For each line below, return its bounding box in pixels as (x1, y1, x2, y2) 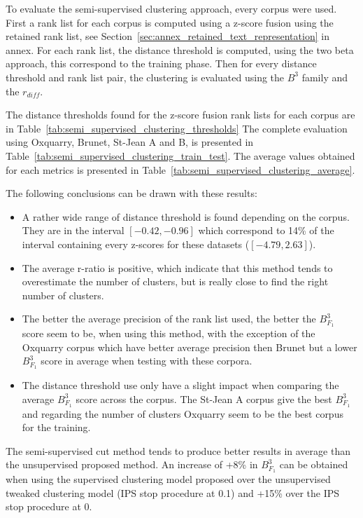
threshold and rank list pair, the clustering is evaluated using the (6, 69, 285, 84)
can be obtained (279, 457, 348, 472)
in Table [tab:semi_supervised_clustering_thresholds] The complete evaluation (6, 121, 348, 135)
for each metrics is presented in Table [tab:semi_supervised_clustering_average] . (6, 162, 355, 177)
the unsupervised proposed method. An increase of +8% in (6, 457, 258, 472)
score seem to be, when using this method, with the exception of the (22, 326, 315, 341)
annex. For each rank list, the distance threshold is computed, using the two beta (6, 42, 354, 57)
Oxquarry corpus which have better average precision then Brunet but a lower (22, 339, 357, 354)
